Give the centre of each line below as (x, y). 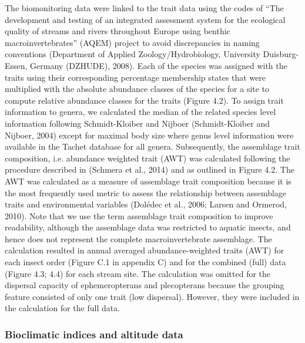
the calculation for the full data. (63, 308)
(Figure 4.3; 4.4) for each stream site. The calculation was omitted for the (138, 273)
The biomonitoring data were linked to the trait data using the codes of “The (144, 8)
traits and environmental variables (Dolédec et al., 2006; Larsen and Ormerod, (146, 204)
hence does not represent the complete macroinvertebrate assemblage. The (138, 238)
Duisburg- (281, 54)
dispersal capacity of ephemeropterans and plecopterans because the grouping (145, 285)
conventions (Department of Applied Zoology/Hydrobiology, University (133, 54)
